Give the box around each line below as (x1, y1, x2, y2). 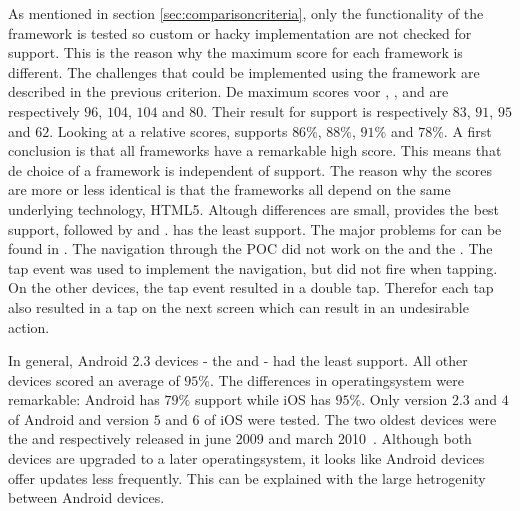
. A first (443, 120, 492, 141)
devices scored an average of (8, 369, 180, 390)
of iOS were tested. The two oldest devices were (204, 408, 497, 429)
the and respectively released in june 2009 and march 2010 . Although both (8, 428, 472, 449)
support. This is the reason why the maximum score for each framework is (8, 42, 463, 63)
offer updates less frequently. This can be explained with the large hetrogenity (8, 467, 486, 488)
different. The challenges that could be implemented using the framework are (8, 61, 480, 82)
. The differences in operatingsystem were (210, 369, 464, 390)
